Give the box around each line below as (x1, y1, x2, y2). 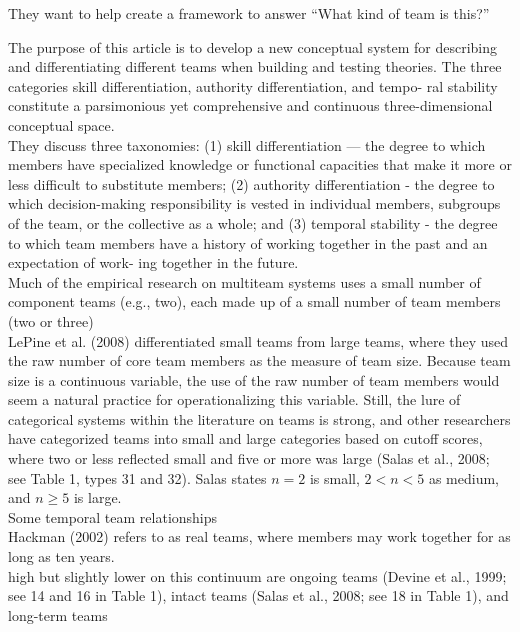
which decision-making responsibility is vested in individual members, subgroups (8, 193, 501, 214)
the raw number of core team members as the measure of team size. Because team (8, 350, 511, 371)
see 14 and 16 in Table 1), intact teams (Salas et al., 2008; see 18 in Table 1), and (8, 585, 509, 606)
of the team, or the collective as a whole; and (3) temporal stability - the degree (8, 212, 498, 233)
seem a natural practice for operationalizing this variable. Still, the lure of (8, 389, 461, 410)
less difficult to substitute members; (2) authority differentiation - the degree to (8, 173, 495, 194)
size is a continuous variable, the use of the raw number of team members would (8, 369, 500, 390)
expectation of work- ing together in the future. (8, 252, 299, 273)
